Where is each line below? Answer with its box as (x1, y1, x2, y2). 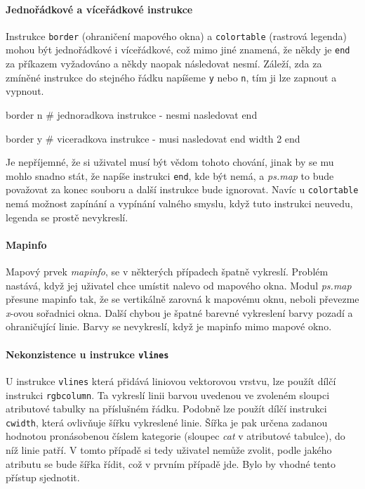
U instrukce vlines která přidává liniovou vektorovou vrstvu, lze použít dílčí (6, 373, 336, 388)
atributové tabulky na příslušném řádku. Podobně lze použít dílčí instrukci (6, 401, 327, 416)
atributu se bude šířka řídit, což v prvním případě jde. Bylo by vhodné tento (6, 456, 336, 471)
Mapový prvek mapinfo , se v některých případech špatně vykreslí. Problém (6, 264, 328, 279)
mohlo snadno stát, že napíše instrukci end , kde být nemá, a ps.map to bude (6, 168, 334, 183)
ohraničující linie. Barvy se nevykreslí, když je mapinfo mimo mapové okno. (6, 319, 332, 334)
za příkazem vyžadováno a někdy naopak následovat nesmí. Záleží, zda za (6, 56, 322, 71)
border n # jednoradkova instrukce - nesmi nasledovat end (6, 107, 258, 122)
